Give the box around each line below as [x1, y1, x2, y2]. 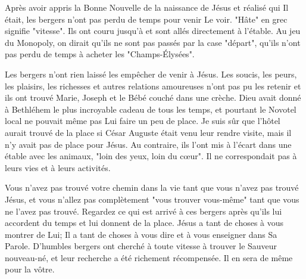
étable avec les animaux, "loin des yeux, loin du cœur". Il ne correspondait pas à [5, 150, 297, 162]
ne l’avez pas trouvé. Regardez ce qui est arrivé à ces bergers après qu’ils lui [5, 204, 282, 217]
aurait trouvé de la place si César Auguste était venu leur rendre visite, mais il [5, 126, 292, 138]
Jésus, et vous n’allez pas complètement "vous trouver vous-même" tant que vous [5, 193, 299, 205]
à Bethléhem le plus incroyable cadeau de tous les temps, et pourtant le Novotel [5, 103, 296, 115]
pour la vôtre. [5, 263, 55, 275]
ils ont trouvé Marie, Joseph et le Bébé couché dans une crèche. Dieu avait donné [5, 91, 301, 104]
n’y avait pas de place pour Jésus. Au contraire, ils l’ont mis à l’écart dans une [5, 138, 292, 150]
